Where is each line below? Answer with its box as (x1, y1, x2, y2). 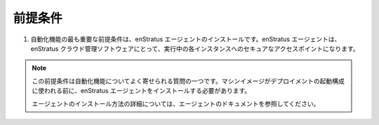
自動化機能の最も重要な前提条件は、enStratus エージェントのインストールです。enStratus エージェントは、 (30, 35, 341, 43)
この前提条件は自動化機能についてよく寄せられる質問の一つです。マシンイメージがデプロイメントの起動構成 (32, 77, 345, 85)
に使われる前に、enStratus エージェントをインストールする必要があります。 (32, 87, 251, 95)
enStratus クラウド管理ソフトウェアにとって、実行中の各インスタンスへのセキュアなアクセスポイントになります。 (30, 44, 359, 52)
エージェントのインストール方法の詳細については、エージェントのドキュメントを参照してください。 (32, 99, 320, 108)
